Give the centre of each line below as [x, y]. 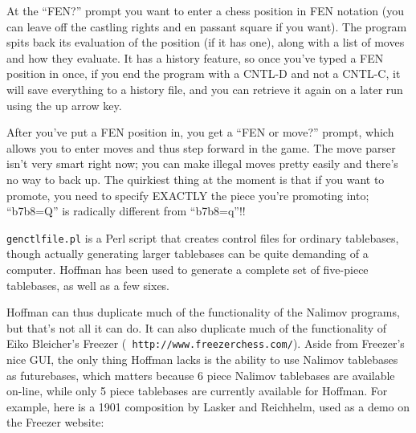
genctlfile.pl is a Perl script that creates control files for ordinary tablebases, [203, 237]
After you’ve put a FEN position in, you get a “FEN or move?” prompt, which [200, 132]
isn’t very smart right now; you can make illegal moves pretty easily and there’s [202, 163]
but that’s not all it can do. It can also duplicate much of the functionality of [197, 327]
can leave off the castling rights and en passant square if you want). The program [207, 26]
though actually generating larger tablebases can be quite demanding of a [188, 253]
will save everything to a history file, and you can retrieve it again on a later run [205, 89]
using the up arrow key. [64, 105]
